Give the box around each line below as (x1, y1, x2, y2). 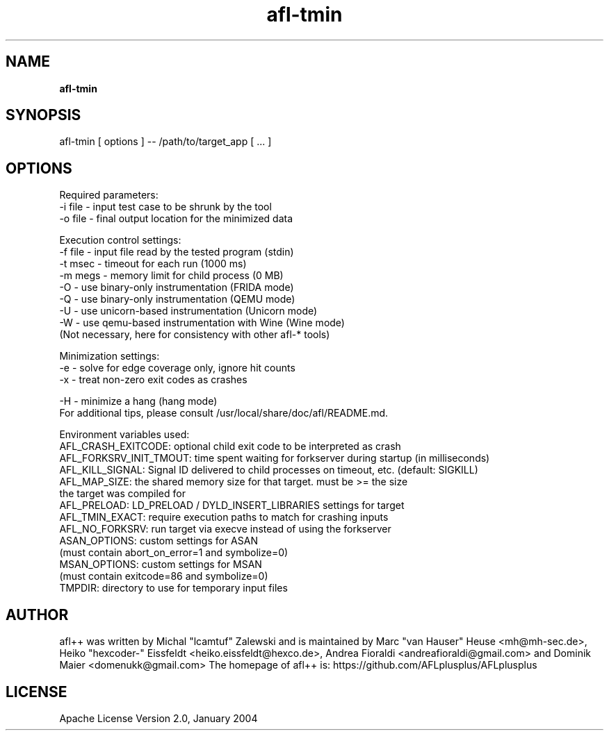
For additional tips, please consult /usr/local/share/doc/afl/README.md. (59, 407, 389, 419)
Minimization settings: (59, 350, 160, 362)
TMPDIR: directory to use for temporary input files (59, 582, 288, 594)
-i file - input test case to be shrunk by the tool (59, 201, 272, 213)
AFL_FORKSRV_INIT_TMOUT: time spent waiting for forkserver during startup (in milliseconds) (59, 452, 490, 465)
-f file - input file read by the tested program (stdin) (59, 246, 294, 258)
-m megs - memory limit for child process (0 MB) (59, 269, 284, 282)
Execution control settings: (59, 234, 181, 246)
